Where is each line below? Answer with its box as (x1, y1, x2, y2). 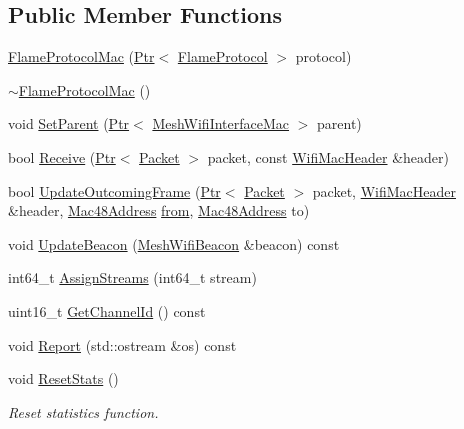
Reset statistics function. (8, 401, 159, 422)
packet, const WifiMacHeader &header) (207, 146, 450, 167)
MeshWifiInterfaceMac (152, 113, 290, 134)
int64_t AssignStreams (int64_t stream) (8, 267, 257, 288)
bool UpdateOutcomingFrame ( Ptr (8, 180, 221, 201)
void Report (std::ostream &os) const (8, 334, 237, 355)
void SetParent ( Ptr (8, 113, 130, 134)
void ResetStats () (8, 368, 119, 389)
